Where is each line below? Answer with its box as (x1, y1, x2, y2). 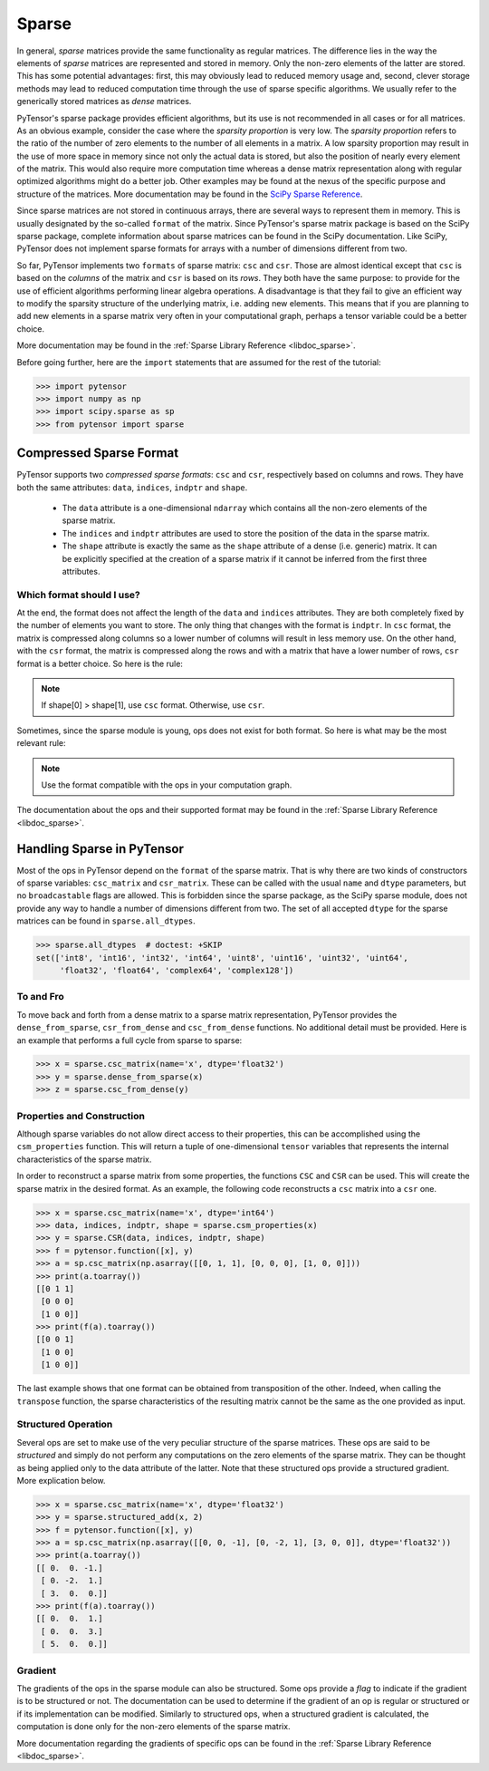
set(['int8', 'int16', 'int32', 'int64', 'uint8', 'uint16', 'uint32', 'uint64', (35, 953, 409, 963)
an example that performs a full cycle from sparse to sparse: (16, 1034, 243, 1046)
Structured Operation (16, 1418, 113, 1431)
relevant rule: (16, 738, 67, 749)
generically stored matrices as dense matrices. (16, 96, 192, 107)
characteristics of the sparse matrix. (16, 1154, 152, 1165)
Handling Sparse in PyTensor (16, 841, 185, 856)
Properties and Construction (16, 1109, 145, 1122)
